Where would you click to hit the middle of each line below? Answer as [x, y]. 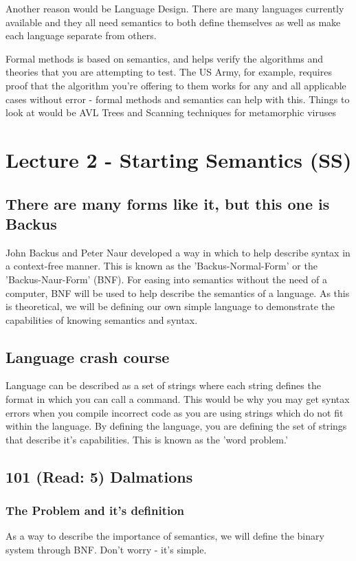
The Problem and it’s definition [95, 510]
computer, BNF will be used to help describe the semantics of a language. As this [178, 293]
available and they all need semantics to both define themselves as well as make [173, 22]
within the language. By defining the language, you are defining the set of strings [176, 426]
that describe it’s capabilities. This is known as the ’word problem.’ [147, 439]
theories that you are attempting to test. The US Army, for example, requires [169, 72]
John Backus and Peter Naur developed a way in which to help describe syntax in [178, 252]
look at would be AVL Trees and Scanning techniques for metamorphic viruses [171, 112]
